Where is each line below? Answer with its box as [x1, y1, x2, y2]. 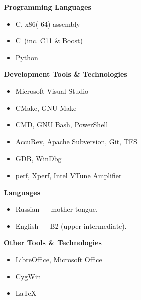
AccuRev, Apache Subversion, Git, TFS [15, 136, 137, 146]
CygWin [15, 271, 41, 281]
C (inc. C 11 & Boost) [15, 35, 83, 46]
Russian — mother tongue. [15, 204, 98, 214]
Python [15, 52, 38, 62]
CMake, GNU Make [15, 102, 77, 113]
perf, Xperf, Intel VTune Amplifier [15, 170, 122, 180]
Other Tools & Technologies [4, 237, 102, 248]
